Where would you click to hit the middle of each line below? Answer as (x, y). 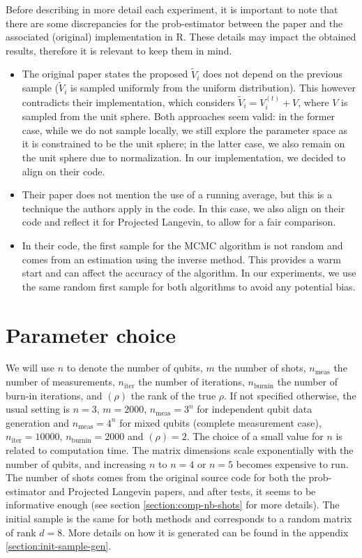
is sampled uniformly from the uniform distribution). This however (213, 88)
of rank (21, 532)
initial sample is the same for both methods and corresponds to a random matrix (179, 519)
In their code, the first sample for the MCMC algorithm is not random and (182, 245)
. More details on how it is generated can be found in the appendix (205, 532)
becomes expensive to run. (292, 463)
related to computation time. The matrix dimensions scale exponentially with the (180, 450)
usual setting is (38, 409)
